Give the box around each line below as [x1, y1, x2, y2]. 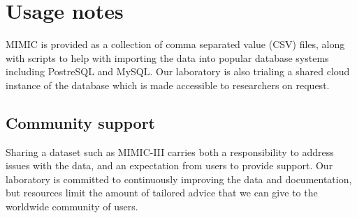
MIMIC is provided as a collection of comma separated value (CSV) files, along [6, 37, 345, 52]
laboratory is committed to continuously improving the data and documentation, [6, 171, 352, 186]
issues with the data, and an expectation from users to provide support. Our [6, 158, 333, 173]
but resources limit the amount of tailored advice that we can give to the [6, 185, 318, 200]
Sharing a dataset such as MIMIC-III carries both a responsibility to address [6, 144, 334, 159]
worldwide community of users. [6, 199, 138, 214]
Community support [6, 111, 156, 133]
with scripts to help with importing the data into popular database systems [6, 50, 329, 65]
